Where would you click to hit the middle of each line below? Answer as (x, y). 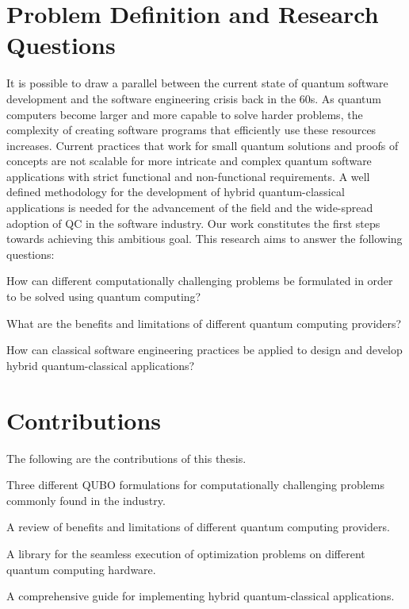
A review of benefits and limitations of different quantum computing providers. (198, 527)
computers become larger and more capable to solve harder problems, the (185, 114)
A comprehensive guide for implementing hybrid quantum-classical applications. (201, 596)
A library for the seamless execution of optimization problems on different (186, 553)
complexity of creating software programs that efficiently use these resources (191, 130)
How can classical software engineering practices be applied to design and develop (204, 350)
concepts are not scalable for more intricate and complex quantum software (189, 161)
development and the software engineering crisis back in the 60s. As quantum (194, 98)
